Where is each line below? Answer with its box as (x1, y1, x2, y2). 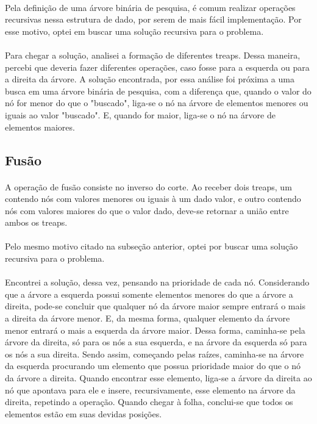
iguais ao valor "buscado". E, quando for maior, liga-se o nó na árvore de (5, 108, 276, 121)
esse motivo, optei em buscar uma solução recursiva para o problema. (5, 24, 264, 37)
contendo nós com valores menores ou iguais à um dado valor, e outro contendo (5, 192, 301, 205)
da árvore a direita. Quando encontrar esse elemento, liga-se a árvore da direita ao (5, 372, 312, 384)
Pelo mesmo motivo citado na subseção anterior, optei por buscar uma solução (5, 240, 298, 253)
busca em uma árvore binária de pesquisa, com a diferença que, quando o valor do (5, 84, 312, 97)
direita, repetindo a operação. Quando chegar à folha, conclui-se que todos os (5, 395, 293, 408)
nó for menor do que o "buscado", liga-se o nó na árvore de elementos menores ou (5, 96, 308, 109)
